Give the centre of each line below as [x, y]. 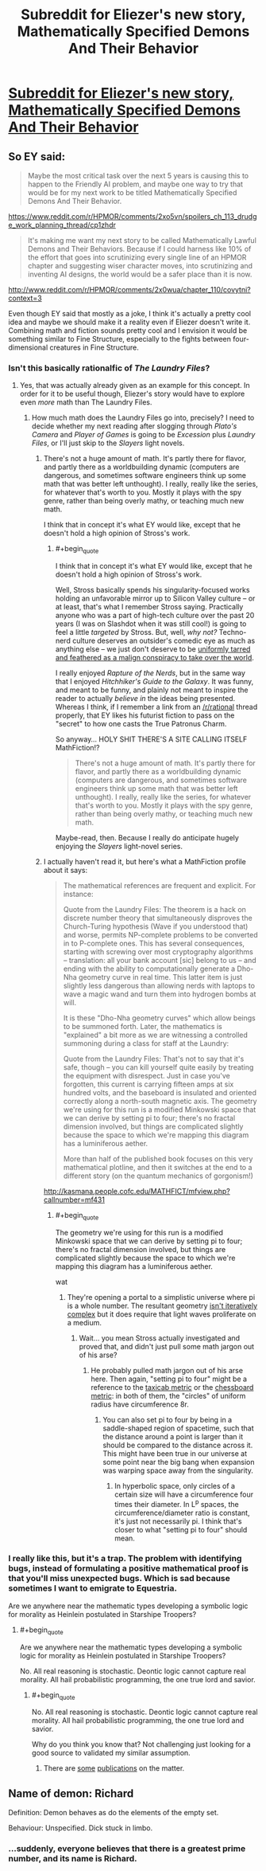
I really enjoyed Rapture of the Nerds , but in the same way [150, 673]
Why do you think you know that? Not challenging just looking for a [141, 1744]
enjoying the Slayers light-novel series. [119, 847]
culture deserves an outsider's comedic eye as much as [164, 641]
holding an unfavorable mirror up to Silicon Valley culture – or [155, 598]
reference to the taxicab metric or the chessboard [172, 1387]
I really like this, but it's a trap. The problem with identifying [125, 1559]
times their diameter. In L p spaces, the [177, 1503]
